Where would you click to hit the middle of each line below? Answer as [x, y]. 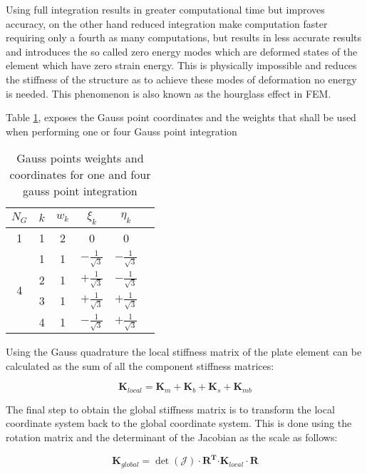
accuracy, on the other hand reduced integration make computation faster [167, 23]
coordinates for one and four [80, 175]
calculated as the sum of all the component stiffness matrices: [140, 365]
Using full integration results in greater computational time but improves [165, 9]
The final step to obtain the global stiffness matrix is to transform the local [170, 409]
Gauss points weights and [80, 158]
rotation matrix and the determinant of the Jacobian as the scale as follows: [172, 437]
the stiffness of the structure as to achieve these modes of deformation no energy [181, 79]
